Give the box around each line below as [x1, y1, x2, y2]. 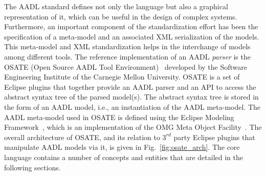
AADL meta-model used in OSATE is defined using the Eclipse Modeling [4, 111, 234, 122]
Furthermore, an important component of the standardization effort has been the [4, 21, 258, 32]
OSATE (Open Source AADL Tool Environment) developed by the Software [4, 61, 248, 72]
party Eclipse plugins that [173, 131, 255, 142]
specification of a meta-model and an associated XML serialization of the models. [4, 31, 259, 42]
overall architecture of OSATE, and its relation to [4, 131, 160, 142]
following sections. [4, 162, 61, 172]
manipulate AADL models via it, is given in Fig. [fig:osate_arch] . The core [4, 142, 240, 152]
